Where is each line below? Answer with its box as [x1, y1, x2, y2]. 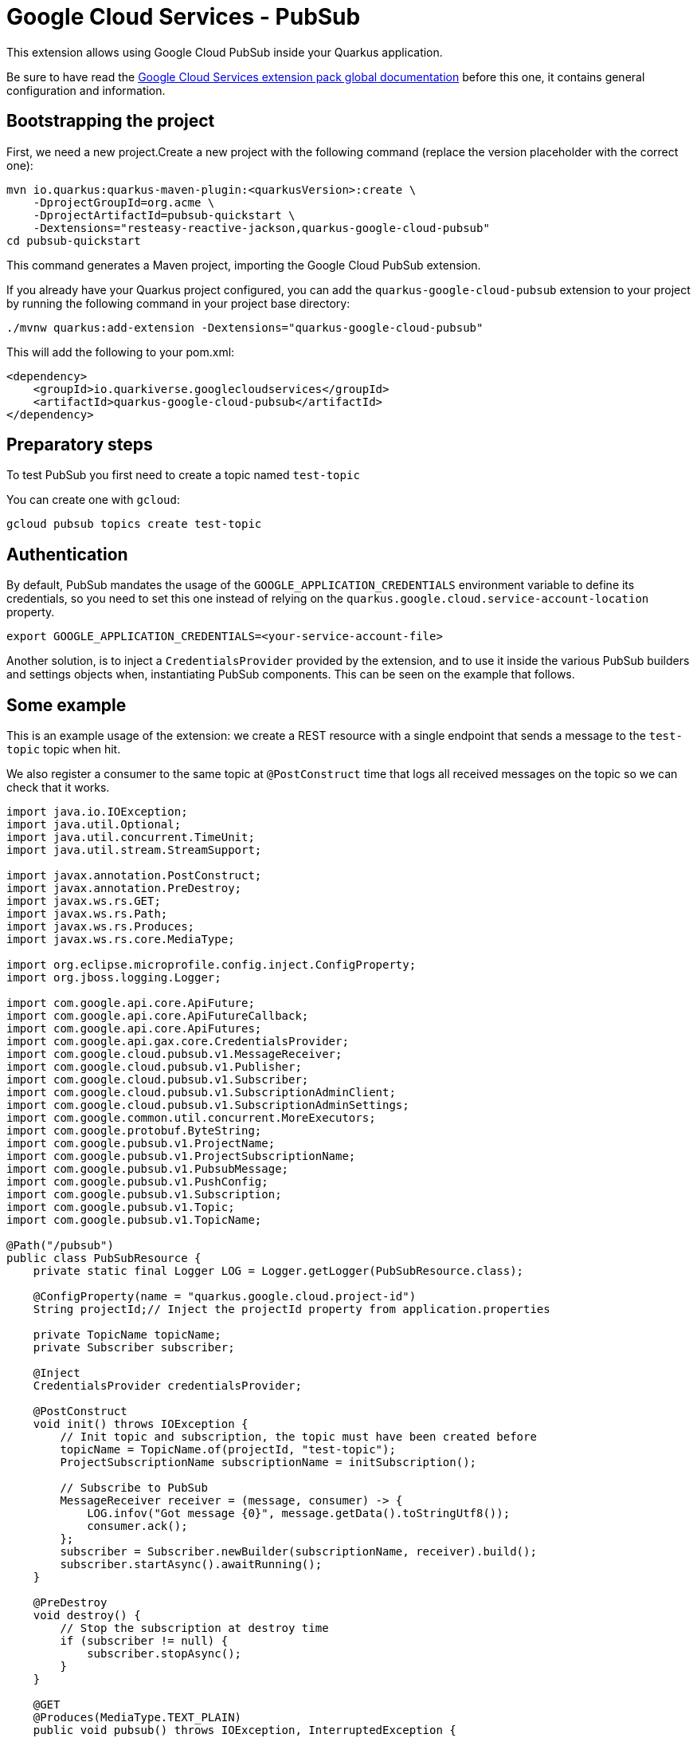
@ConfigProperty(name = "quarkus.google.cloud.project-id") [33, 1290, 417, 1303]
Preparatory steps [6, 434, 153, 455]
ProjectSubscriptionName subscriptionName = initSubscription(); [60, 1456, 477, 1469]
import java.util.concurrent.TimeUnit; [6, 831, 255, 844]
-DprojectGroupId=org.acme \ [33, 195, 215, 209]
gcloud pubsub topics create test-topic [6, 517, 262, 531]
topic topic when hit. [6, 742, 121, 757]
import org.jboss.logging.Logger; [6, 971, 221, 985]
